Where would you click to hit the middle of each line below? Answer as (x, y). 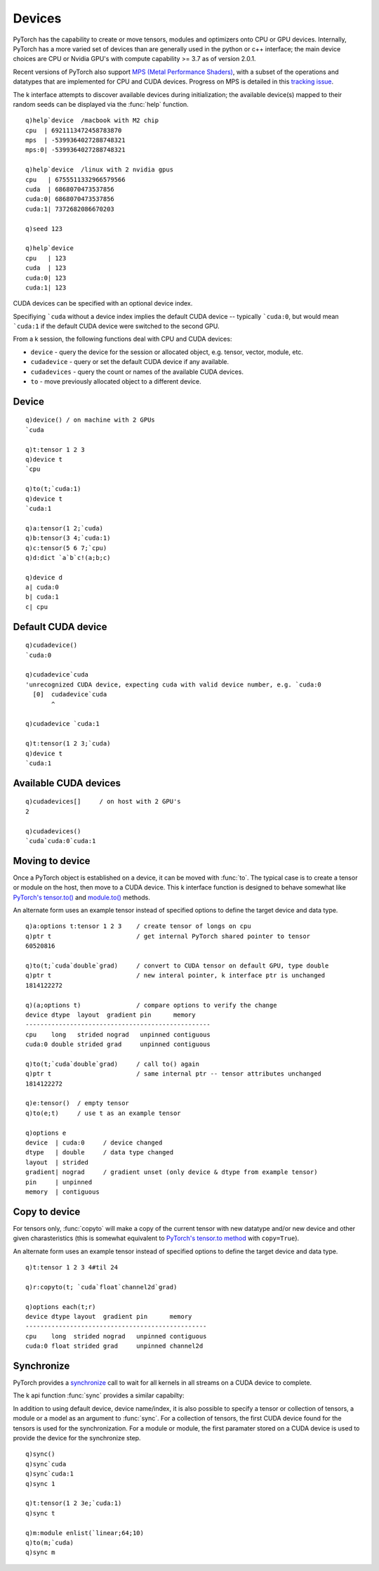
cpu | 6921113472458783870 (74, 130)
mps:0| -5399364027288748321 (75, 150)
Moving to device (52, 861)
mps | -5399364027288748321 (75, 140)
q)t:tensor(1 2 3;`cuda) (68, 744)
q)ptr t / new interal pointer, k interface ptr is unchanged (175, 976)
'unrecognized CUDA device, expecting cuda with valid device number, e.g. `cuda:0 (174, 684)
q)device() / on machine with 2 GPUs (91, 420)
